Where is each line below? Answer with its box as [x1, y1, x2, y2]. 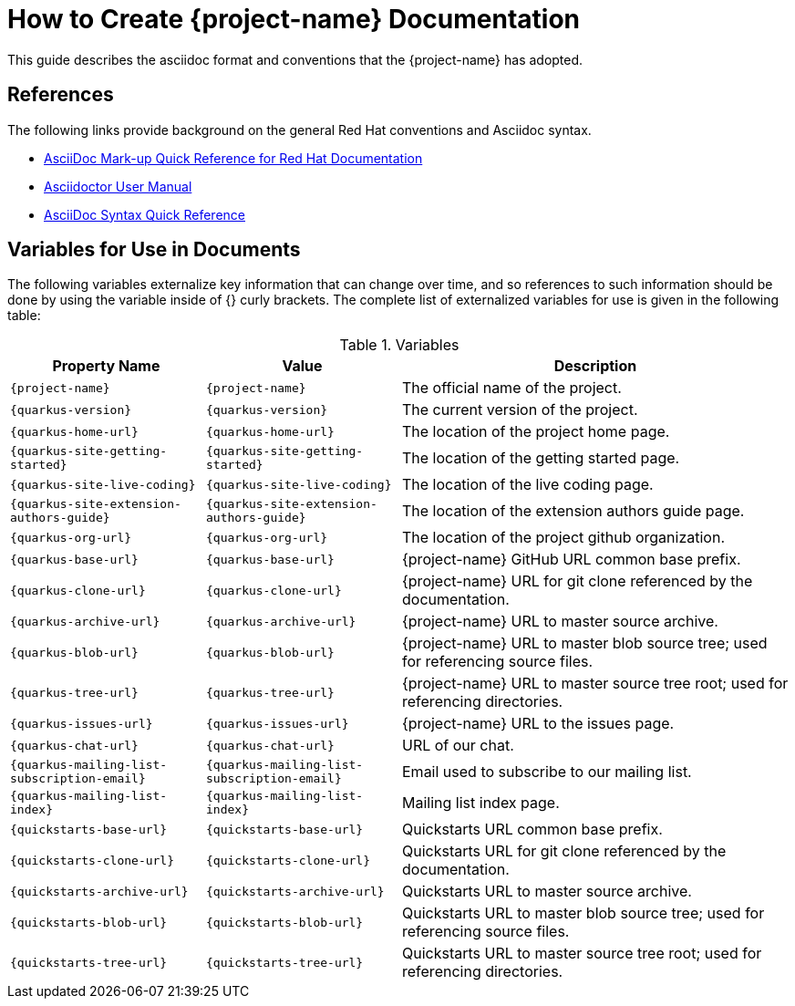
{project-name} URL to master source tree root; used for [402, 674, 789, 693]
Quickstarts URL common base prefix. [402, 820, 663, 839]
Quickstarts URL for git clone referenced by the [402, 842, 727, 861]
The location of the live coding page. [402, 475, 654, 494]
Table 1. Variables [339, 336, 459, 355]
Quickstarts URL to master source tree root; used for [402, 944, 762, 963]
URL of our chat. [402, 736, 514, 755]
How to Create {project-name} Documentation [7, 4, 581, 35]
